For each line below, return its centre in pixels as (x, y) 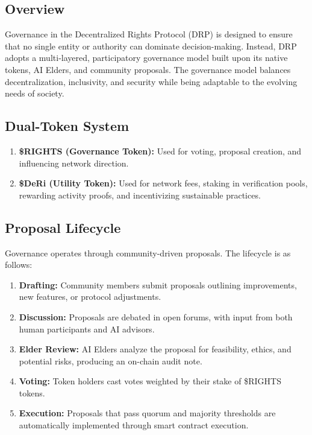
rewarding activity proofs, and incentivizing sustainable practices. (140, 195)
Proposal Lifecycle (63, 227)
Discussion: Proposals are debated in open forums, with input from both (156, 316)
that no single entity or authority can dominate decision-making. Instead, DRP (151, 46)
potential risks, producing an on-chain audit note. (111, 360)
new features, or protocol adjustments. (90, 297)
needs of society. (35, 93)
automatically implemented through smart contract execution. (134, 425)
